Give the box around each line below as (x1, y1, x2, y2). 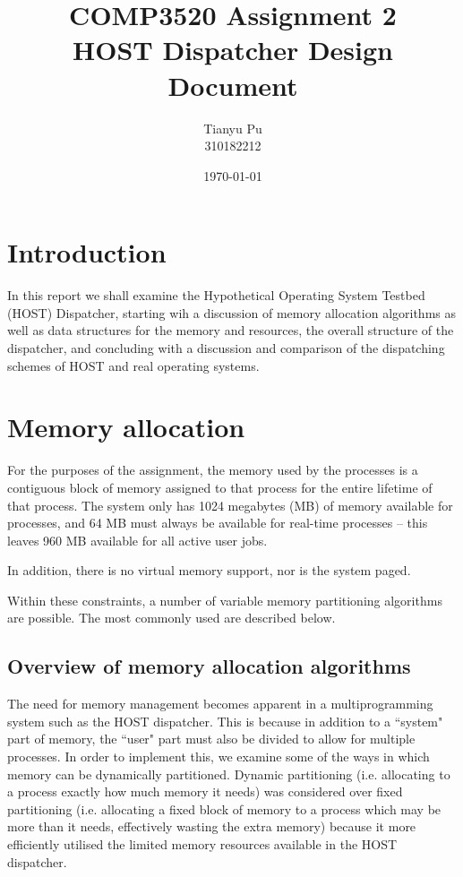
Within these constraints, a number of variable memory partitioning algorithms (7, 590, 442, 609)
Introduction (7, 234, 167, 271)
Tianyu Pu (203, 118, 262, 137)
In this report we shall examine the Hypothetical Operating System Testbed (7, 286, 425, 305)
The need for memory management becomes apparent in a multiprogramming (7, 694, 433, 713)
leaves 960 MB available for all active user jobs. (7, 530, 268, 549)
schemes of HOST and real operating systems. (7, 356, 260, 374)
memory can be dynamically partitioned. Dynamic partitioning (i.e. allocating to (7, 764, 450, 783)
